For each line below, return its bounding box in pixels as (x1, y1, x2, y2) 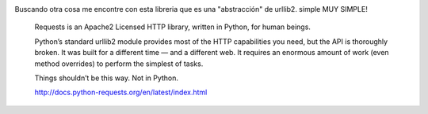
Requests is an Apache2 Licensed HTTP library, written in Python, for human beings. (34, 22, 311, 31)
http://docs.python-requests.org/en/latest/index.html (34, 87, 208, 97)
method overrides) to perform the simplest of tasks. (34, 59, 204, 68)
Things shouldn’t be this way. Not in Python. (34, 73, 178, 83)
